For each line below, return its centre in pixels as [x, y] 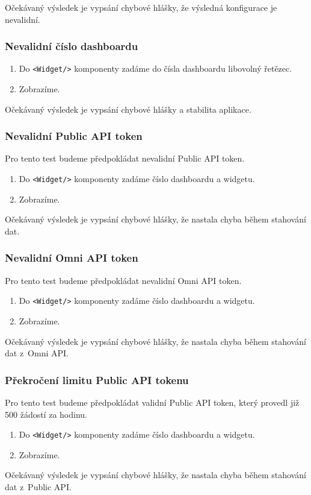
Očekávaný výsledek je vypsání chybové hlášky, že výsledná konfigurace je [141, 7]
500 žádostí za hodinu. [46, 414]
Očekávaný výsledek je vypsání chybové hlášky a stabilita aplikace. [128, 109]
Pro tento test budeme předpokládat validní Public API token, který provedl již [152, 402]
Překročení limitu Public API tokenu [97, 380]
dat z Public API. [38, 487]
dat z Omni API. [37, 353]
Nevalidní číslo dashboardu [72, 46]
